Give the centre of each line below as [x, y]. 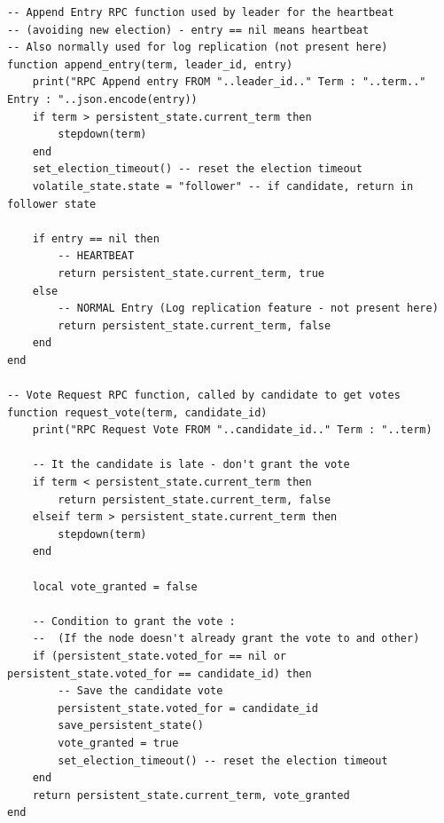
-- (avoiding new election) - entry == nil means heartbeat [188, 30]
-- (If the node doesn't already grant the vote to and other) [226, 639]
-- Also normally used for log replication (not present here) [198, 47]
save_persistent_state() [131, 726]
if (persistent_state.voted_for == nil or [159, 656]
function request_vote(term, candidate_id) [137, 412]
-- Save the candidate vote [140, 691]
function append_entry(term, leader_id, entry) [150, 64]
